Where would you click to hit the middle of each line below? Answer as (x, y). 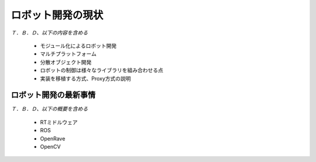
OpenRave (53, 138)
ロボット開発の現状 (57, 15)
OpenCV (50, 146)
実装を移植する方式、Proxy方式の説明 (85, 78)
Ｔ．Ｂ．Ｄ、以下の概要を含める (49, 109)
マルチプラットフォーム (68, 54)
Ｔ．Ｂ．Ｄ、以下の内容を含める (49, 33)
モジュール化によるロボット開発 (78, 45)
